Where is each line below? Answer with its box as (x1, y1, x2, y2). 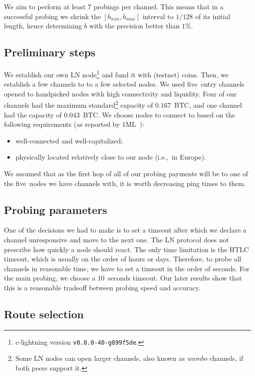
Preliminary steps (4, 45, 96, 60)
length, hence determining (4, 21, 82, 31)
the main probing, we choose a (4, 273, 96, 283)
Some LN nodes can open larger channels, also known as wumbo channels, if (15, 353, 243, 363)
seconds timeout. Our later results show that (108, 273, 242, 283)
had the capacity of (4, 109, 62, 119)
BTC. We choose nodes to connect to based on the (83, 109, 235, 119)
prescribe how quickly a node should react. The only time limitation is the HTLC (4, 244, 249, 254)
